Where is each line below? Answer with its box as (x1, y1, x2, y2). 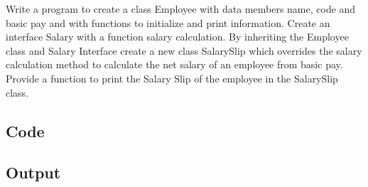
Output (6, 161, 61, 183)
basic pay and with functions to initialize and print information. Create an (6, 15, 330, 30)
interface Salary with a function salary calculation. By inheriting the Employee (6, 29, 349, 44)
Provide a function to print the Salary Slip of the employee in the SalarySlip (6, 70, 338, 85)
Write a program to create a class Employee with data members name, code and (6, 1, 356, 16)
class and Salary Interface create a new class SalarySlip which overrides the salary (6, 43, 362, 58)
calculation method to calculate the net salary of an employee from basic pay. (6, 57, 343, 72)
